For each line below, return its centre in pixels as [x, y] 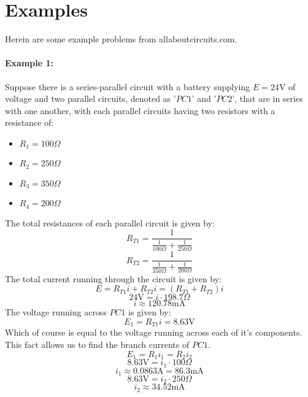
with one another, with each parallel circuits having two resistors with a [140, 110]
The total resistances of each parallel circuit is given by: [110, 222]
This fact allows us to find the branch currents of [97, 344]
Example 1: [29, 63]
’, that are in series [268, 98]
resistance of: [29, 122]
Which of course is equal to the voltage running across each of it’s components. [154, 332]
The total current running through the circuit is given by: [114, 278]
